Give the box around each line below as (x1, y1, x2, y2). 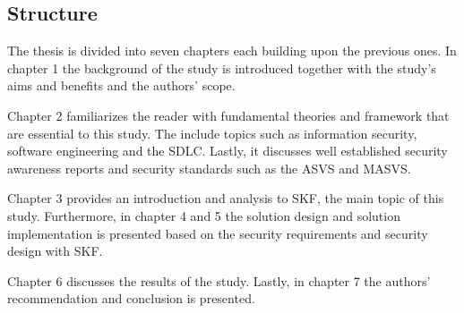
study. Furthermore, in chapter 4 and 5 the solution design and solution (7, 206, 400, 224)
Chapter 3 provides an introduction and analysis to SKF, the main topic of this (7, 189, 444, 207)
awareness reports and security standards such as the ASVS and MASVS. (7, 158, 411, 177)
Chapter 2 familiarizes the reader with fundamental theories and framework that (7, 106, 450, 124)
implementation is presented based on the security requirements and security (7, 224, 428, 242)
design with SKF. (7, 241, 103, 260)
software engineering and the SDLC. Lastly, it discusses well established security (7, 141, 448, 160)
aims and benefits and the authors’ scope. (7, 76, 236, 95)
